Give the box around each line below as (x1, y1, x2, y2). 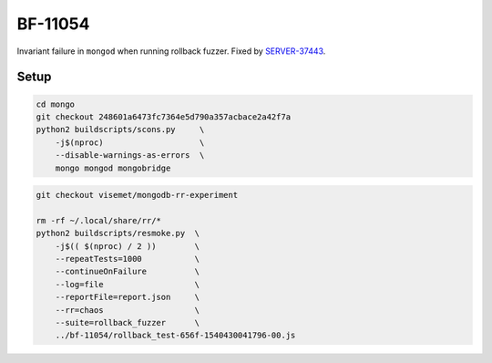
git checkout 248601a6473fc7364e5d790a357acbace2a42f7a (36, 111, 292, 122)
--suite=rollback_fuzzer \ (55, 317, 200, 327)
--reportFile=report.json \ (55, 292, 200, 303)
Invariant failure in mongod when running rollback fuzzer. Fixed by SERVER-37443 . (16, 46, 326, 57)
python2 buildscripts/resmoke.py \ (36, 228, 200, 239)
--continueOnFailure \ (55, 266, 200, 277)
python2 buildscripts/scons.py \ (36, 124, 205, 135)
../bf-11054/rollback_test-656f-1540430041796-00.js (55, 330, 296, 341)
